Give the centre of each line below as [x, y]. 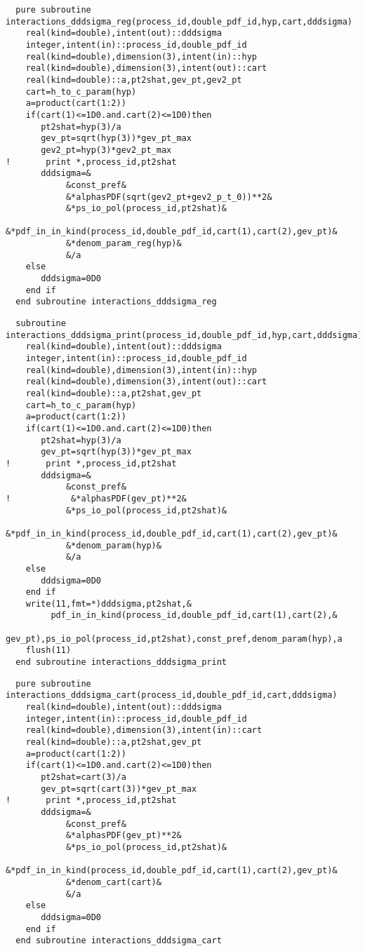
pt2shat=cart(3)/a [84, 777]
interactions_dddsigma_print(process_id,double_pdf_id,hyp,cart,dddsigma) [184, 335]
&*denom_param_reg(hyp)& [124, 244]
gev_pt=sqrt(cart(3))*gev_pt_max [119, 789]
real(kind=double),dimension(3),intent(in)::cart [144, 730]
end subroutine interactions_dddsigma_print [121, 662]
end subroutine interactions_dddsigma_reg [116, 302]
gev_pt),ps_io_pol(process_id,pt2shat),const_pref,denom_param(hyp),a [174, 639]
